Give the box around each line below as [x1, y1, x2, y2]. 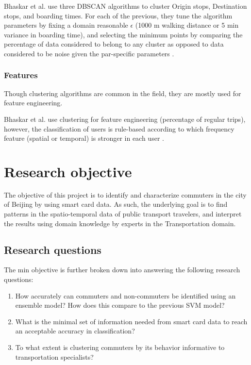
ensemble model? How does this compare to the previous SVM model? [15, 300, 225, 310]
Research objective [4, 161, 132, 181]
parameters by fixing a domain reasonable [4, 20, 128, 30]
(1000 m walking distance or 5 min [135, 20, 239, 30]
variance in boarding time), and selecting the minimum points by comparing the [4, 29, 243, 39]
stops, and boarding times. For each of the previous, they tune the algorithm [4, 10, 233, 20]
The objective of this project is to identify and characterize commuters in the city [4, 189, 247, 199]
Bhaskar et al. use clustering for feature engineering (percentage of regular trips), [4, 114, 246, 124]
